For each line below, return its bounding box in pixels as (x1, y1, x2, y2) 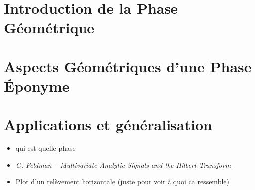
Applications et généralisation (4, 114, 212, 135)
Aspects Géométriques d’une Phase (4, 56, 252, 76)
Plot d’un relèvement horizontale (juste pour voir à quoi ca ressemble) (15, 176, 229, 187)
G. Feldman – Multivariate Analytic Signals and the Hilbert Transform (15, 159, 231, 170)
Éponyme (4, 75, 70, 95)
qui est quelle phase (15, 143, 76, 153)
